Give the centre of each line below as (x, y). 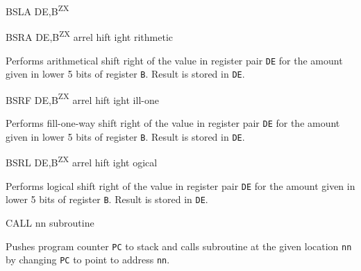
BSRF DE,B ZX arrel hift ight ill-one (82, 98)
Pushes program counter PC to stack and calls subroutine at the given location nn (179, 246)
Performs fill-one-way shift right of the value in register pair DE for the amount (173, 123)
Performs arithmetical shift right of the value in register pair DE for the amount (174, 60)
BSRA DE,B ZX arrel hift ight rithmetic (89, 36)
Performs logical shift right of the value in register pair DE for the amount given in (180, 185)
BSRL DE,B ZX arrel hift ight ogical (82, 161)
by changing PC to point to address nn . (88, 260)
